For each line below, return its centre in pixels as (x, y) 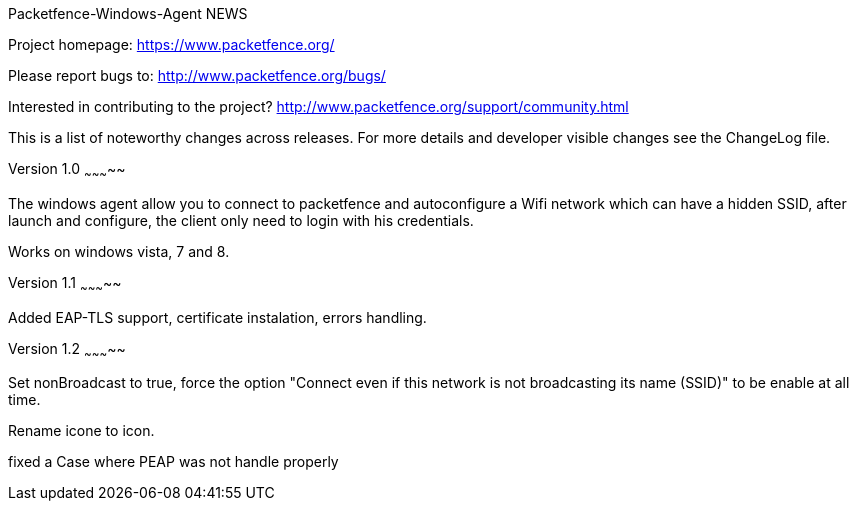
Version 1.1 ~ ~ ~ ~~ (65, 284)
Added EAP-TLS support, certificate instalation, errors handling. (217, 317)
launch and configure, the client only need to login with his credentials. (241, 220)
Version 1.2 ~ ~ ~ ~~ (67, 350)
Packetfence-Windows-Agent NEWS (128, 13)
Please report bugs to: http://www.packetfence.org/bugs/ (197, 75)
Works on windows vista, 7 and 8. (119, 251)
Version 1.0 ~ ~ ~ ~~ (67, 170)
